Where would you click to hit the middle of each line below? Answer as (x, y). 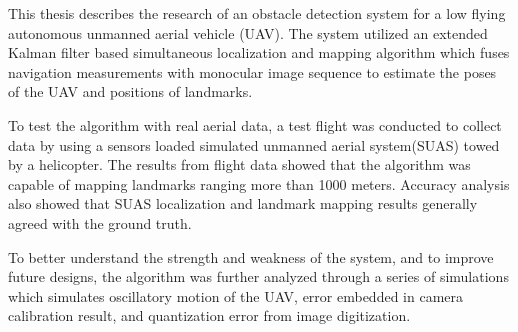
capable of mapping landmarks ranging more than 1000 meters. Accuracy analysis (259, 183)
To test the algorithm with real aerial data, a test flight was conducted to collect (255, 124)
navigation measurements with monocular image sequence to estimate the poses (252, 71)
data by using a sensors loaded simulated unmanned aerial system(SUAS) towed (254, 144)
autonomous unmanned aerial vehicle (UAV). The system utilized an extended (248, 32)
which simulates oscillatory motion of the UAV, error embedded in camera (236, 295)
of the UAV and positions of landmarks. (130, 91)
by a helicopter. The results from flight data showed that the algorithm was (239, 164)
